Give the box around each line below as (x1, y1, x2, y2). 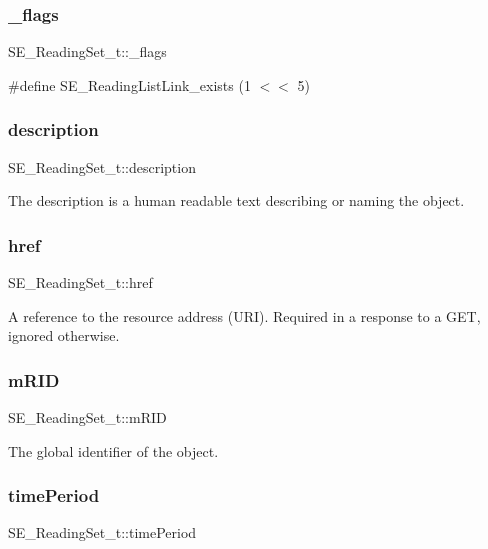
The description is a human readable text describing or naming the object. (8, 190, 465, 211)
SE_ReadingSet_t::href (8, 272, 153, 293)
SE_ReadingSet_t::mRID (8, 407, 167, 428)
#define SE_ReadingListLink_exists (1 (8, 74, 251, 95)
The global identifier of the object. (8, 440, 219, 461)
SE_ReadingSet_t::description (8, 156, 196, 177)
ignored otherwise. (8, 325, 120, 346)
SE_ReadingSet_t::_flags (8, 41, 167, 62)
